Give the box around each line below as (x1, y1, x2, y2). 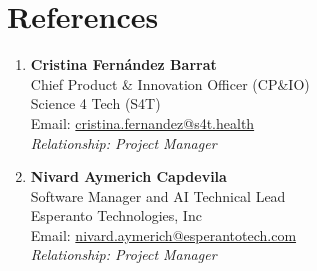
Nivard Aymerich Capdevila (30, 166, 227, 187)
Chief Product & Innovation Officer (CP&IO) (30, 73, 310, 94)
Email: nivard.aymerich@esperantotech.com (30, 224, 297, 245)
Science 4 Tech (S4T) (30, 93, 161, 114)
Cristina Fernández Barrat (30, 54, 217, 75)
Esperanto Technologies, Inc (30, 205, 202, 226)
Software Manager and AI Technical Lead (30, 185, 286, 206)
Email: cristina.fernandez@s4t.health (30, 112, 255, 133)
